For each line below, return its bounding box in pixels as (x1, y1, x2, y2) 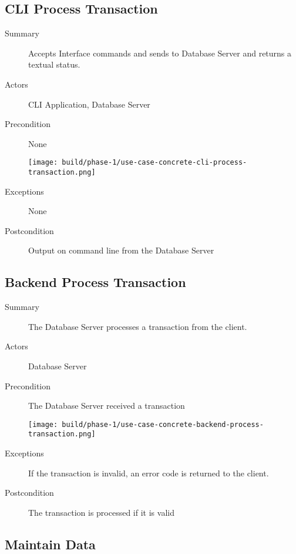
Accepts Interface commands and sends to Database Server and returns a (28, 46, 292, 59)
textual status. (28, 58, 80, 71)
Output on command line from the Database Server (28, 244, 214, 256)
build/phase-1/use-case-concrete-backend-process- (62, 420, 264, 429)
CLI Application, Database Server (28, 98, 150, 110)
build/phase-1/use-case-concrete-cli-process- (62, 158, 247, 167)
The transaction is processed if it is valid (28, 506, 174, 518)
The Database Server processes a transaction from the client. (28, 320, 247, 332)
